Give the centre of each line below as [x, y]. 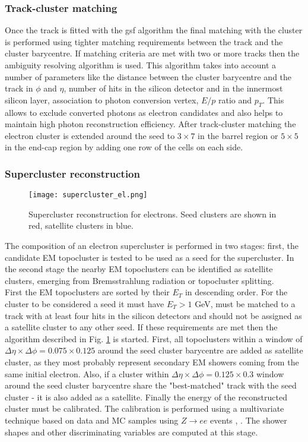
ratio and [235, 100]
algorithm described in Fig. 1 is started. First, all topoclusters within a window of [154, 338]
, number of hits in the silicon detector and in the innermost [173, 88]
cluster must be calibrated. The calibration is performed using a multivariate [145, 408]
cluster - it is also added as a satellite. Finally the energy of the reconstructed [146, 397]
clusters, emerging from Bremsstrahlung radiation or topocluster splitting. [139, 280]
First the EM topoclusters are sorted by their [87, 292]
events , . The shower [249, 420]
